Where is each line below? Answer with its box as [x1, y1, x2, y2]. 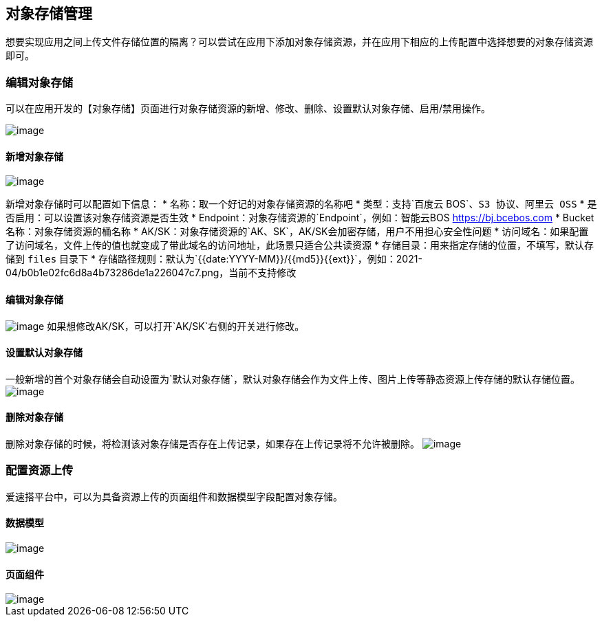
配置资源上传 [6, 463, 74, 478]
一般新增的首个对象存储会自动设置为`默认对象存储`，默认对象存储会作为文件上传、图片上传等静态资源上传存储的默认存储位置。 [6, 373, 581, 385]
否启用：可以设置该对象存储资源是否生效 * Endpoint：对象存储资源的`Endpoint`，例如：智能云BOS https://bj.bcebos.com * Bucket [6, 212, 594, 224]
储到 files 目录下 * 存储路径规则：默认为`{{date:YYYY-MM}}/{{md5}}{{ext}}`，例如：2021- [6, 253, 422, 265]
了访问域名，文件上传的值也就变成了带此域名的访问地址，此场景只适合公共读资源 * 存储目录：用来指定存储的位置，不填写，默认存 [6, 239, 594, 252]
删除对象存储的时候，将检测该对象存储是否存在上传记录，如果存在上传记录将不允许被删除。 [6, 438, 420, 450]
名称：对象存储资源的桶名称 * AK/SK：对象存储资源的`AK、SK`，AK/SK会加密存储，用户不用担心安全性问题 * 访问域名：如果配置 [6, 225, 589, 238]
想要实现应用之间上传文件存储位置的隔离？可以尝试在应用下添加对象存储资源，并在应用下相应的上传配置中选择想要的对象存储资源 [6, 36, 593, 48]
